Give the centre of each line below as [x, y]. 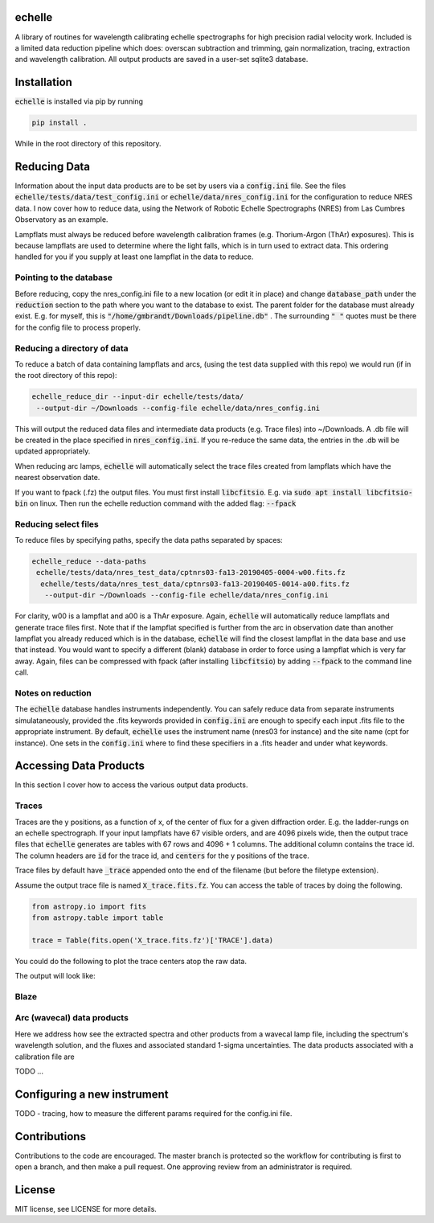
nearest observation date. [57, 478]
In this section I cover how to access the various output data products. [131, 785]
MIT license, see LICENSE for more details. [86, 1209]
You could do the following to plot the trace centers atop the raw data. [131, 961]
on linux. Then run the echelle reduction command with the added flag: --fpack [163, 503]
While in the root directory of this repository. [88, 144]
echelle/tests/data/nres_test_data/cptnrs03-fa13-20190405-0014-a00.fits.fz [195, 584]
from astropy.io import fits [89, 906]
